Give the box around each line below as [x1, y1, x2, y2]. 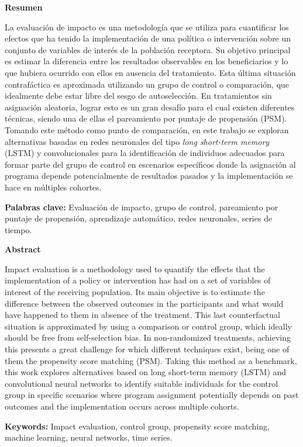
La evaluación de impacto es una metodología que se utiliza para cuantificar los [5, 20, 289, 33]
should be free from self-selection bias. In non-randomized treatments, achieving [5, 331, 291, 344]
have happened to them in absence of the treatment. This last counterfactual [5, 309, 280, 321]
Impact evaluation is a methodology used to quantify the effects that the [5, 262, 265, 275]
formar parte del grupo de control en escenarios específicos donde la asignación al [5, 158, 296, 170]
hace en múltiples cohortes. [5, 181, 102, 193]
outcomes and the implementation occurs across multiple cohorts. [5, 400, 239, 412]
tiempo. [5, 223, 32, 235]
